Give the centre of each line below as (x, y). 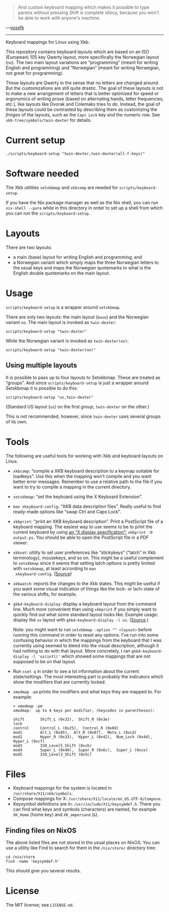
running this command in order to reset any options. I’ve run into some (86, 635)
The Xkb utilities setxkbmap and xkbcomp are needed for (62, 187)
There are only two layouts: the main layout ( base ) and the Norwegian (77, 317)
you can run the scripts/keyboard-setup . (48, 213)
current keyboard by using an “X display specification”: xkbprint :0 (83, 532)
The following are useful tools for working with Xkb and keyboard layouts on (84, 455)
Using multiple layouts (41, 365)
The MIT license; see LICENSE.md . (40, 905)
